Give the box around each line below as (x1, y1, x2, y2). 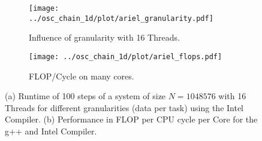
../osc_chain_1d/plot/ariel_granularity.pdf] (29, 14, 213, 23)
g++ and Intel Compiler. (5, 124, 97, 137)
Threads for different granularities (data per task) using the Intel (5, 101, 244, 114)
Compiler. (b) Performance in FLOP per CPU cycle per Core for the (5, 113, 258, 125)
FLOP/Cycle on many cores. (29, 69, 134, 82)
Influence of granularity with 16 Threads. (29, 31, 180, 44)
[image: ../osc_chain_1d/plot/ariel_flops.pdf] (29, 52, 222, 61)
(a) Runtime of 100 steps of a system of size (5, 90, 166, 102)
